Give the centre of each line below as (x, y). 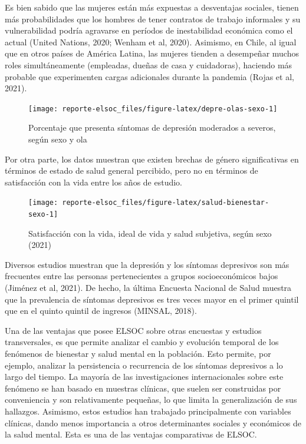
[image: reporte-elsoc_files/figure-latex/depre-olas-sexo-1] (153, 109)
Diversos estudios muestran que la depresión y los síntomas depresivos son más (147, 264)
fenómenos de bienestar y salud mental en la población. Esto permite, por (138, 354)
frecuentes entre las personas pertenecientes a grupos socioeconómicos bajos (142, 276)
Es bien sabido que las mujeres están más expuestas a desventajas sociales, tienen (152, 7)
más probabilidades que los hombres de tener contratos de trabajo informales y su (153, 19)
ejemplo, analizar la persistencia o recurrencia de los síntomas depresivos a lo (144, 365)
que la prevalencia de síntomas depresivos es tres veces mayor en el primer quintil (152, 299)
